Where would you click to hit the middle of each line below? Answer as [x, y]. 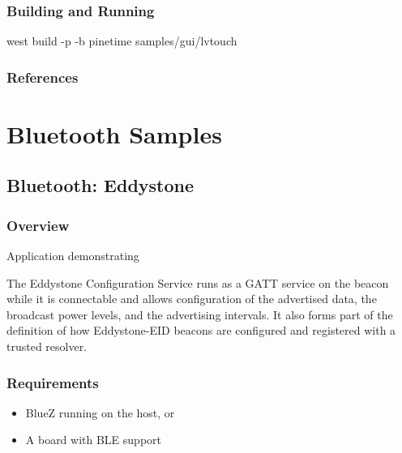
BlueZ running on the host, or [100, 412]
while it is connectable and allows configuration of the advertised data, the [192, 299]
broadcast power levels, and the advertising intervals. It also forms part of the [200, 314]
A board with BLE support [94, 440]
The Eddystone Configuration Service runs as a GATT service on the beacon [198, 282]
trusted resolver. [47, 346]
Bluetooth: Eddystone [100, 185]
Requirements [53, 382]
